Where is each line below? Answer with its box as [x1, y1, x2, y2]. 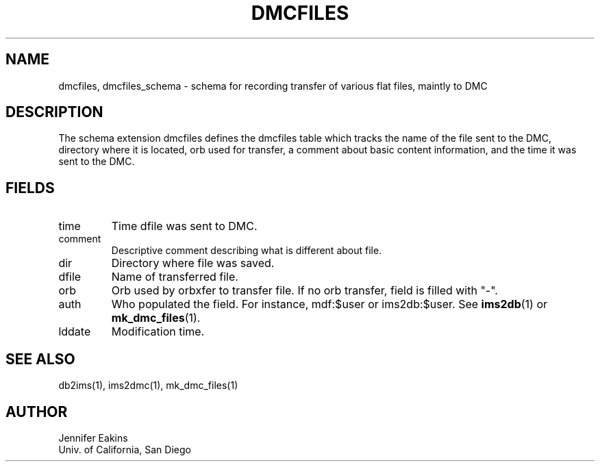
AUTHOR [5, 403, 68, 420]
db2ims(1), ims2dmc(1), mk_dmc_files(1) [58, 379, 238, 392]
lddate [58, 325, 91, 339]
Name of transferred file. [111, 270, 238, 284]
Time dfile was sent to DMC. [111, 219, 258, 233]
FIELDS [5, 179, 55, 197]
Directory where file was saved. [111, 256, 275, 270]
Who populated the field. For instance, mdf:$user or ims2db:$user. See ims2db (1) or [111, 297, 548, 312]
